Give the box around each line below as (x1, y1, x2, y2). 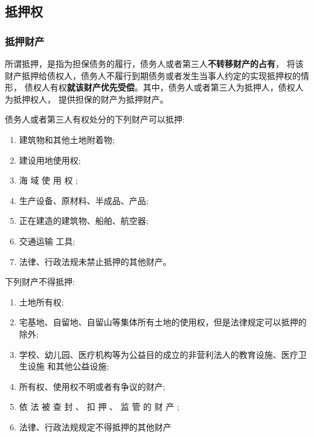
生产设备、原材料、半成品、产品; (19, 194, 149, 206)
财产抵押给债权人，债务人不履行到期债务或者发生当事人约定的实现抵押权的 (5, 69, 301, 81)
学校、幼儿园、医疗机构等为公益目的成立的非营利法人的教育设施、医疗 (19, 348, 298, 360)
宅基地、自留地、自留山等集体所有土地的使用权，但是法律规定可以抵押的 (19, 316, 307, 328)
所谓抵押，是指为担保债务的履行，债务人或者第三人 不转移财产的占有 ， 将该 (5, 57, 304, 69)
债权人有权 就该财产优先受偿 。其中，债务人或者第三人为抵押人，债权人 (24, 81, 304, 94)
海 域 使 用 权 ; (19, 174, 78, 187)
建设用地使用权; (19, 153, 81, 166)
